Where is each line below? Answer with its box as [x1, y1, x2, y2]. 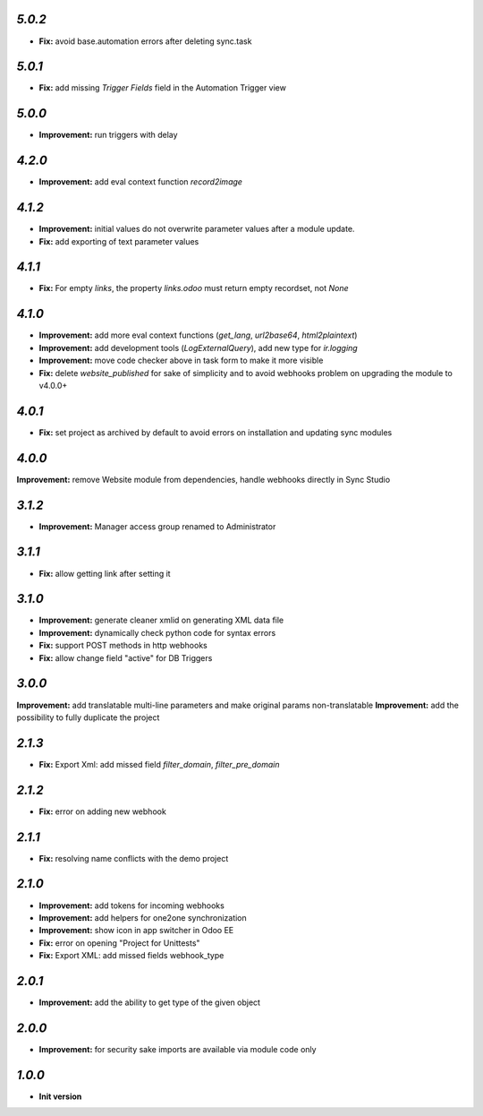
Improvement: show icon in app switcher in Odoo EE [38, 925, 234, 936]
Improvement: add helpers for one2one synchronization [38, 912, 248, 923]
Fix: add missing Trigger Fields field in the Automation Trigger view [38, 82, 286, 93]
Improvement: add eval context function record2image [38, 176, 243, 187]
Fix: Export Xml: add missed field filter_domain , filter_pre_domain [38, 759, 280, 769]
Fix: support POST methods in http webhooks [38, 640, 208, 651]
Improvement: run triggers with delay [38, 130, 178, 141]
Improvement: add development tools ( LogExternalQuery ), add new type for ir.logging [38, 342, 358, 353]
